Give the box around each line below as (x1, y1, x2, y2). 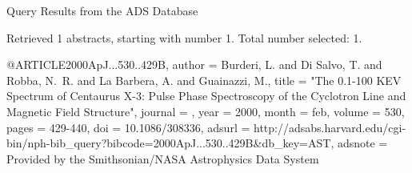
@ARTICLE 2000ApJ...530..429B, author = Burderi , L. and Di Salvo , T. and (6, 56, 382, 73)
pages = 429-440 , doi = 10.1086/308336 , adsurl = (6, 119, 250, 135)
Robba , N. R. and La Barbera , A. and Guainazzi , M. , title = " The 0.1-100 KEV (6, 71, 402, 88)
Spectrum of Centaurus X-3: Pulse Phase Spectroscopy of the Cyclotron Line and (6, 87, 406, 104)
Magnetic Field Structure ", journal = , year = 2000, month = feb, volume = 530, (6, 103, 405, 119)
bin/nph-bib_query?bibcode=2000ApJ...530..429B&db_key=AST (6, 135, 331, 151)
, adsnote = (330, 135, 388, 151)
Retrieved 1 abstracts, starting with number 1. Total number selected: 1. (6, 29, 362, 46)
